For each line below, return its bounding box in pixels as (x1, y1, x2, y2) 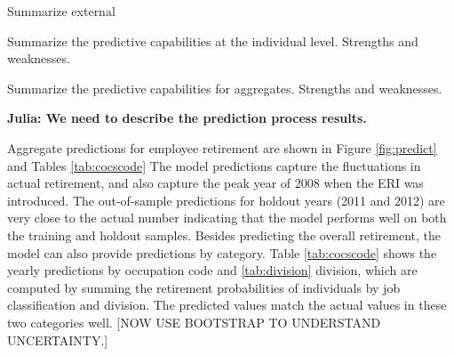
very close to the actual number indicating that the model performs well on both (7, 208, 447, 227)
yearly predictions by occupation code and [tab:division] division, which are (7, 261, 418, 279)
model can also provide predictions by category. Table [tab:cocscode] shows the (7, 243, 437, 262)
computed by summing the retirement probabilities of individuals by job (7, 278, 401, 296)
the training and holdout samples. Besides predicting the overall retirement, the (7, 225, 441, 244)
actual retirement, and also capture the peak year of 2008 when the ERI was (7, 174, 424, 192)
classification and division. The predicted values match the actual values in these (7, 295, 447, 314)
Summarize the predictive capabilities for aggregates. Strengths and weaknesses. (7, 78, 442, 97)
